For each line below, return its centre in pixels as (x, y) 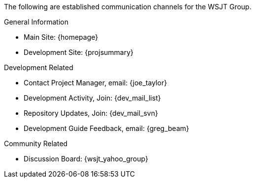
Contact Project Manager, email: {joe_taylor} (96, 83)
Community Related (36, 143)
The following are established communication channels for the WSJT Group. (128, 7)
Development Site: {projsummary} (79, 52)
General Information (36, 22)
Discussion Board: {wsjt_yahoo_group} (86, 159)
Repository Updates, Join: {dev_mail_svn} (91, 113)
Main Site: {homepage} (61, 37)
